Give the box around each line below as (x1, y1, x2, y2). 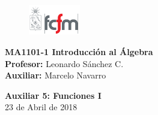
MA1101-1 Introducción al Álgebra (5, 46, 153, 57)
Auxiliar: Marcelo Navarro (5, 69, 106, 81)
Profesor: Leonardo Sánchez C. (5, 57, 124, 69)
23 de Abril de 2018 (5, 101, 77, 113)
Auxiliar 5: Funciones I (5, 89, 102, 101)
